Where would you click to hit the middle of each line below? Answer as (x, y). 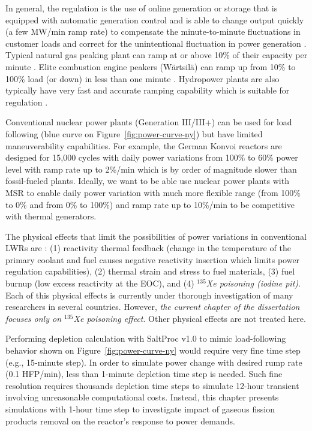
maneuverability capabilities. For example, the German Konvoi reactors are (144, 145)
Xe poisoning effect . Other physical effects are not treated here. (190, 318)
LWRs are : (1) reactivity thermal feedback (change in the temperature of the (148, 248)
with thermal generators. (51, 216)
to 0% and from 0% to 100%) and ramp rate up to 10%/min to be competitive (150, 204)
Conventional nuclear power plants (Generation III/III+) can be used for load (149, 122)
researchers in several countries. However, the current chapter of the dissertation (153, 307)
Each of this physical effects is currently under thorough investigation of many (149, 295)
